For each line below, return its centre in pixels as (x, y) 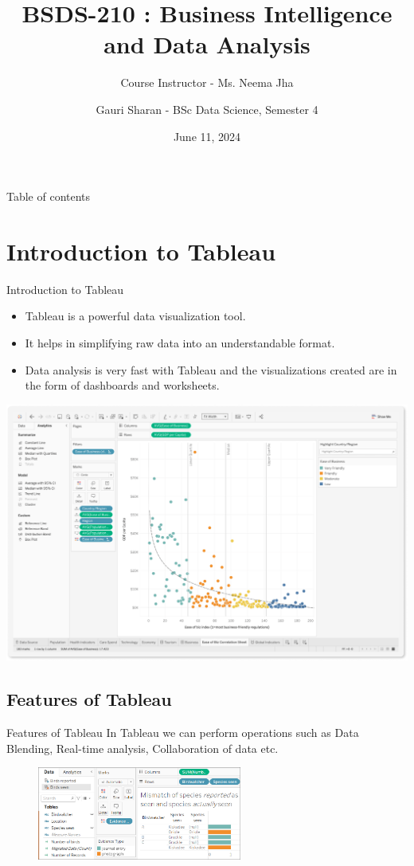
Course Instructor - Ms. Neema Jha (207, 82)
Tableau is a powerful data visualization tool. (135, 316)
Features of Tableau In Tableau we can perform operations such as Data (183, 732)
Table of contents (49, 196)
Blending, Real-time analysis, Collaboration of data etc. (143, 748)
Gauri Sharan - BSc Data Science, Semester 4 (207, 109)
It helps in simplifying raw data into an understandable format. (180, 343)
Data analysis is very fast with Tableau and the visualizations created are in (211, 369)
